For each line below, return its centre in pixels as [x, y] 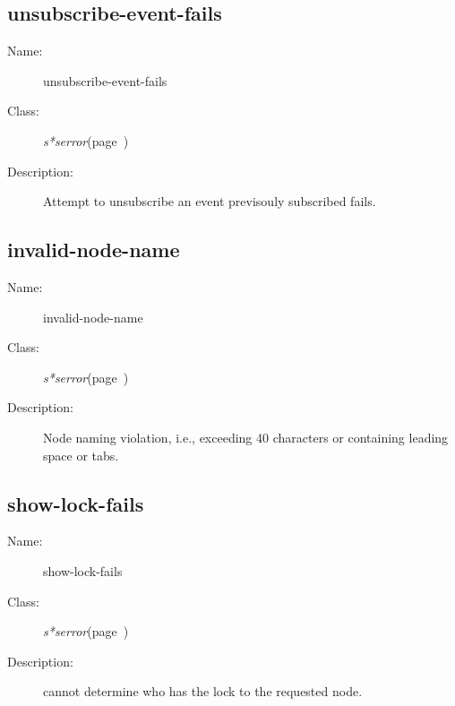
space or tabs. [81, 455]
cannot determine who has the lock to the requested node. [203, 691]
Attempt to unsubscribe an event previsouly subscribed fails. [210, 201]
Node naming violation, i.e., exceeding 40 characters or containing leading [246, 437]
